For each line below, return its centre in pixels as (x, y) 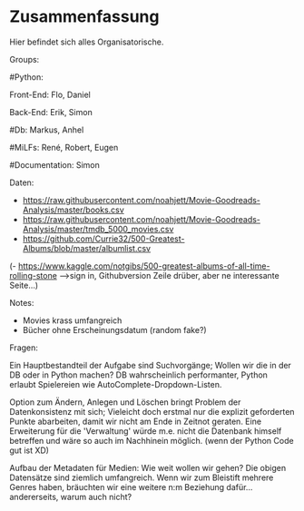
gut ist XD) (29, 450)
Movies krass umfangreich (72, 320)
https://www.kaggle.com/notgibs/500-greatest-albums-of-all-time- (144, 266)
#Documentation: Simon (54, 164)
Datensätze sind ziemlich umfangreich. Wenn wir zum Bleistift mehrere (142, 477)
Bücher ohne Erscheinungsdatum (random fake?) (114, 329)
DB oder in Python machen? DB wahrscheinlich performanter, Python (138, 375)
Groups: (25, 59)
